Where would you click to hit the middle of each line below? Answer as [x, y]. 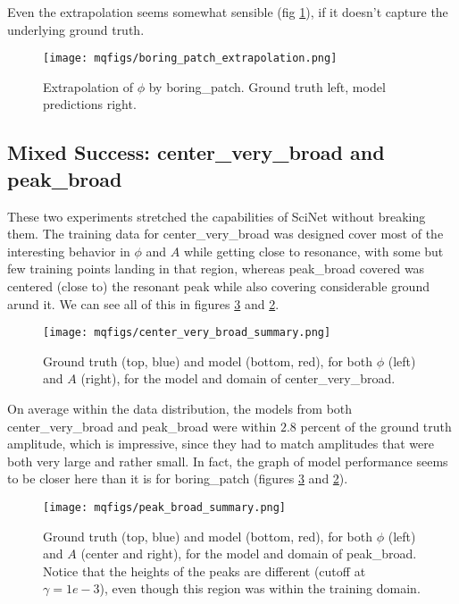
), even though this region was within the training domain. [260, 588]
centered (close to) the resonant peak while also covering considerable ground [218, 286]
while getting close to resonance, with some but [313, 251]
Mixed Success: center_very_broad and [196, 152]
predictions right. [90, 104]
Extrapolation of [88, 86]
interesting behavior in [69, 251]
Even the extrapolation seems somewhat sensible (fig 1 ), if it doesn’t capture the [228, 12]
